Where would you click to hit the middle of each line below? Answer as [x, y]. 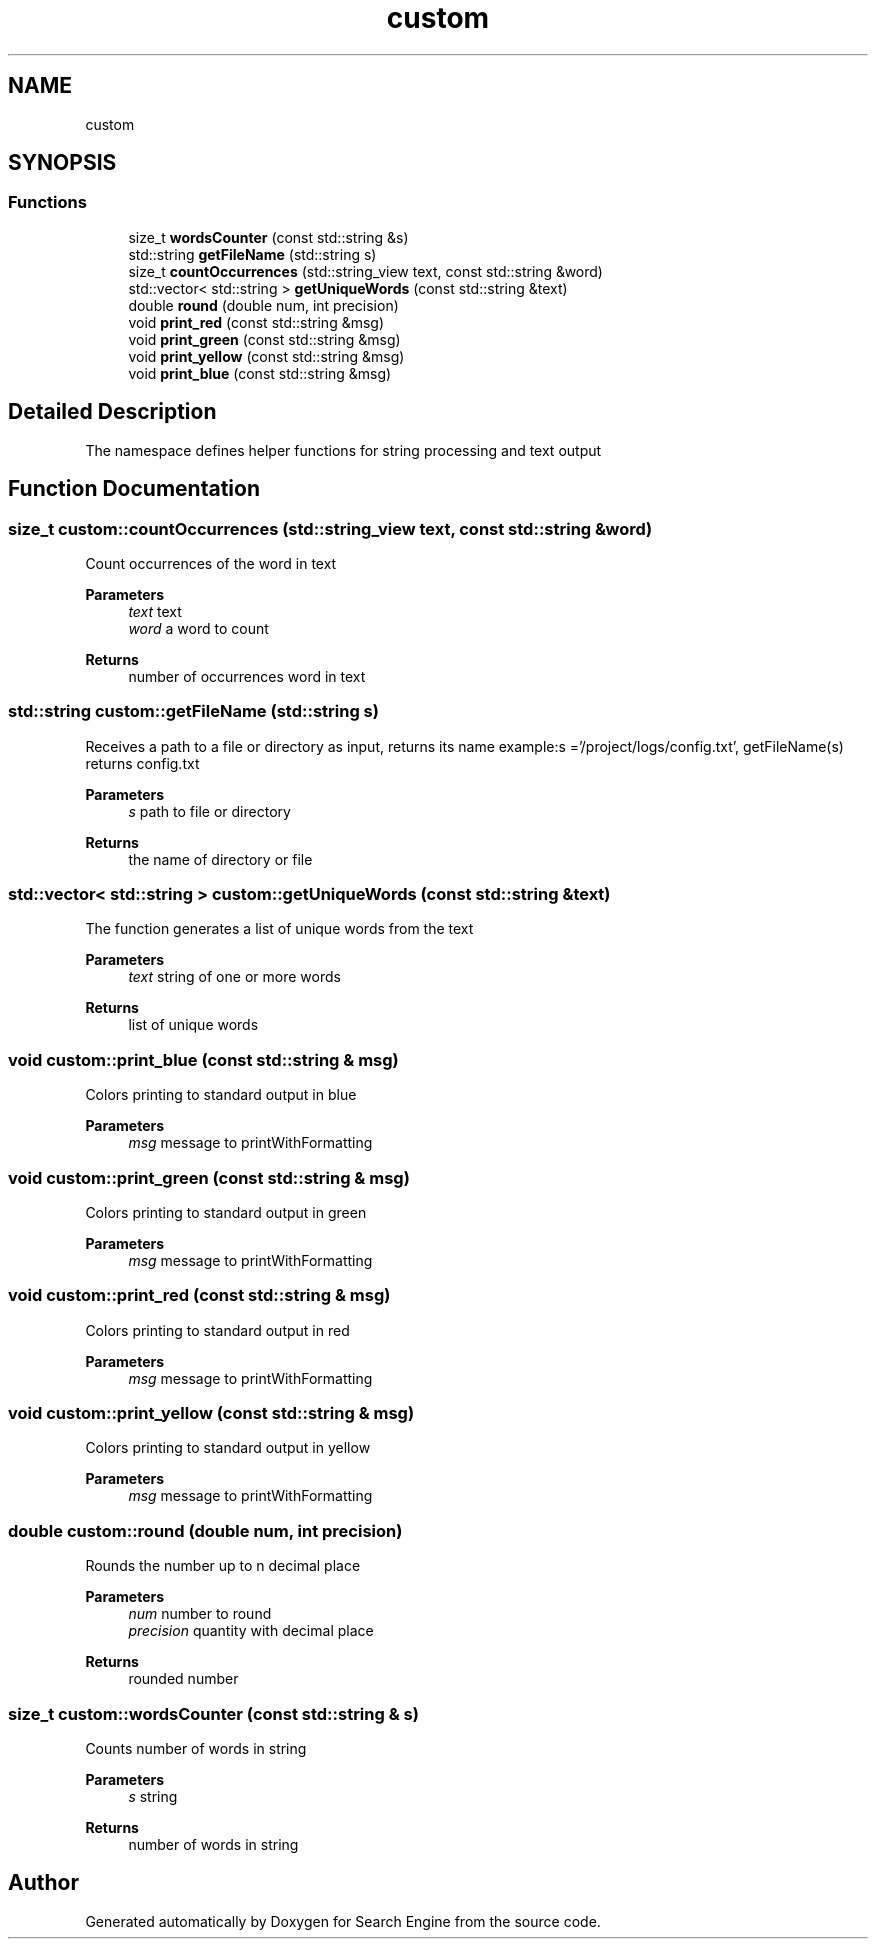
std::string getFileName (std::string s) [252, 254]
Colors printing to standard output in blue [221, 1095]
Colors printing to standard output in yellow [228, 1448]
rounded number [183, 1679]
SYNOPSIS [62, 163]
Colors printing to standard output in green [226, 1212]
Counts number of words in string [196, 1748]
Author [43, 1883]
